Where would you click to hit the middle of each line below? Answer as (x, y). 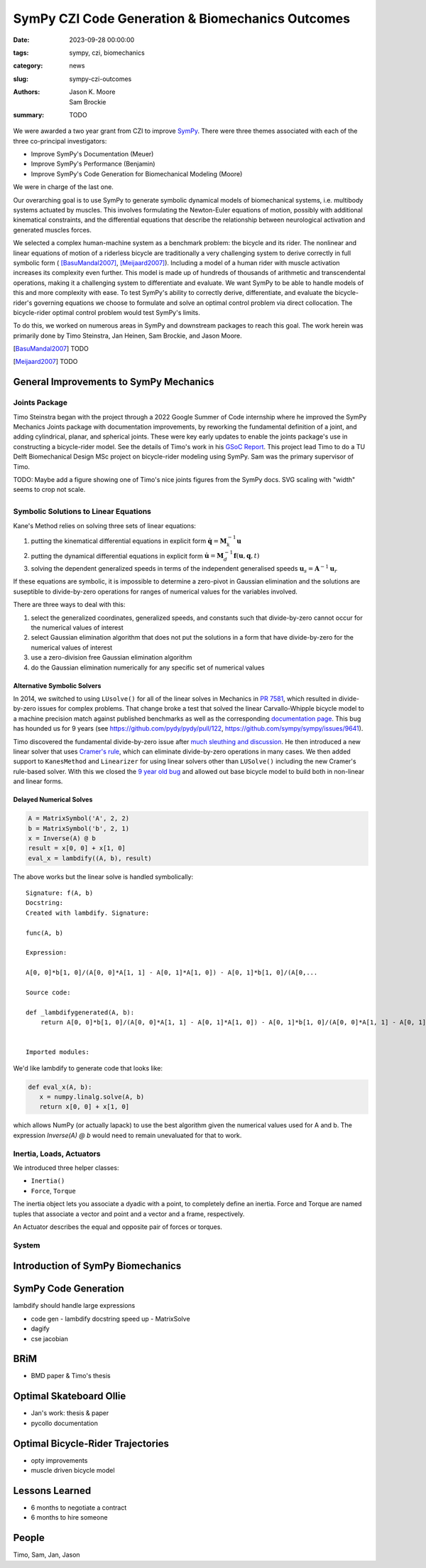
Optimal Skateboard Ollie (70, 1396)
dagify (40, 1328)
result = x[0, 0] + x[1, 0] (77, 848)
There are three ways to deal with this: (69, 605)
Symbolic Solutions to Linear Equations (82, 512)
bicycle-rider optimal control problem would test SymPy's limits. (106, 312)
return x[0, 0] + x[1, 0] (84, 1107)
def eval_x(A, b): (60, 1087)
